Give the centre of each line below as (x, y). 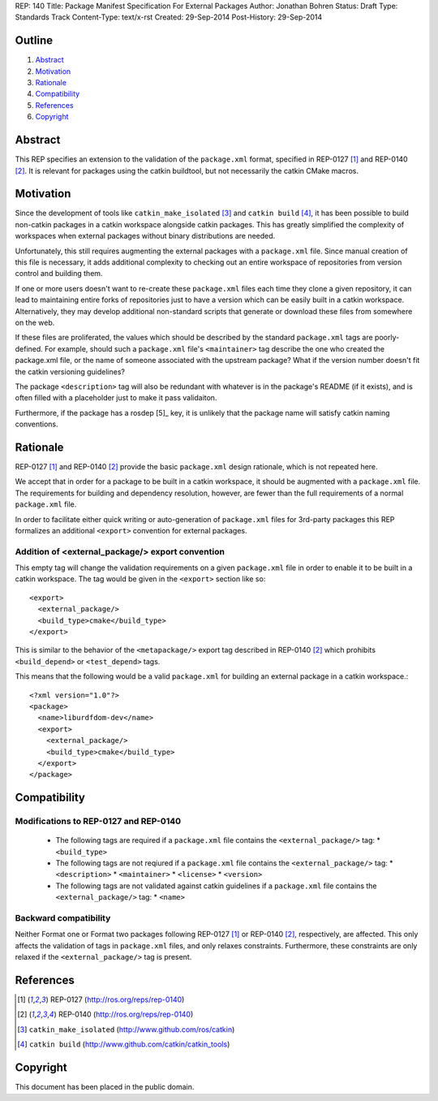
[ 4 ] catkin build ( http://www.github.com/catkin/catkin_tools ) (124, 1044)
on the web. (35, 322)
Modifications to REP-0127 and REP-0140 (98, 822)
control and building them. (59, 274)
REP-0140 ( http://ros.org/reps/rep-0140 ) (126, 1014)
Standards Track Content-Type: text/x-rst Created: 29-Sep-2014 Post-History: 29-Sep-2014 (169, 17)
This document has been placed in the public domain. (105, 1087)
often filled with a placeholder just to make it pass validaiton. (116, 398)
